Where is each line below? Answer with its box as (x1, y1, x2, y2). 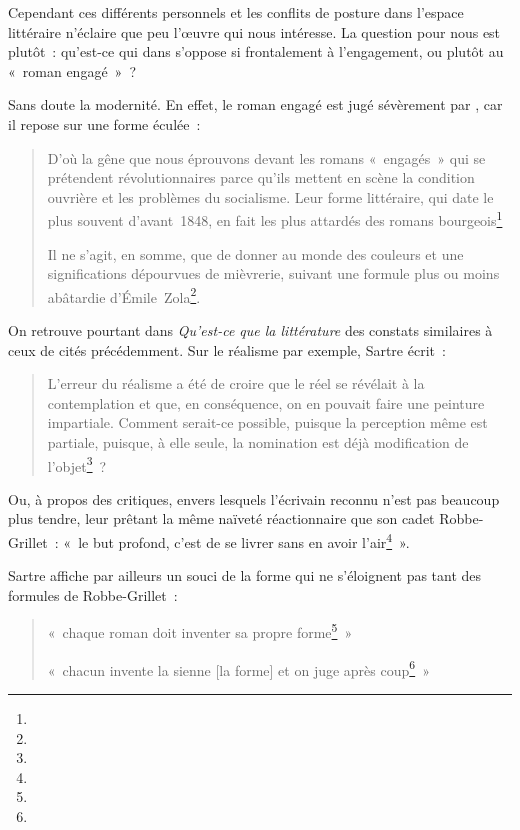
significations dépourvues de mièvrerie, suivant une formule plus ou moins (47, 263, 500, 284)
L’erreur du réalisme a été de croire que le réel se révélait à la (47, 373, 425, 394)
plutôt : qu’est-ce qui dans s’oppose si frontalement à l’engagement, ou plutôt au (8, 41, 504, 62)
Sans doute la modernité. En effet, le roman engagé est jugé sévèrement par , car (8, 94, 503, 115)
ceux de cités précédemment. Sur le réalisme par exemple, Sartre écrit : (8, 339, 446, 360)
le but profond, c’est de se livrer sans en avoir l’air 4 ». (78, 529, 410, 552)
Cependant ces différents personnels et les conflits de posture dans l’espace (8, 2, 464, 22)
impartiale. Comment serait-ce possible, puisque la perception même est (47, 412, 488, 433)
